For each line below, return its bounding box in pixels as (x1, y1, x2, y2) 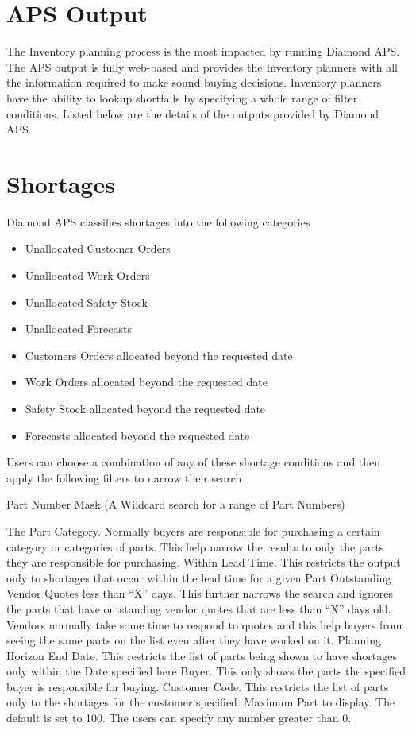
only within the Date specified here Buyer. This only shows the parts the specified (6, 663, 406, 679)
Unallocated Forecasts (25, 320, 132, 337)
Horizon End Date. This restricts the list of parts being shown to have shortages (6, 647, 397, 663)
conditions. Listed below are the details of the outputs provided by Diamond (6, 105, 379, 122)
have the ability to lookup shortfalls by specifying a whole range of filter (6, 89, 358, 106)
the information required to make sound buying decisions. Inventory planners (6, 74, 382, 91)
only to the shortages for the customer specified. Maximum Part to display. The (6, 694, 395, 710)
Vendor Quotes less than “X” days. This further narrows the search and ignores (6, 585, 393, 601)
